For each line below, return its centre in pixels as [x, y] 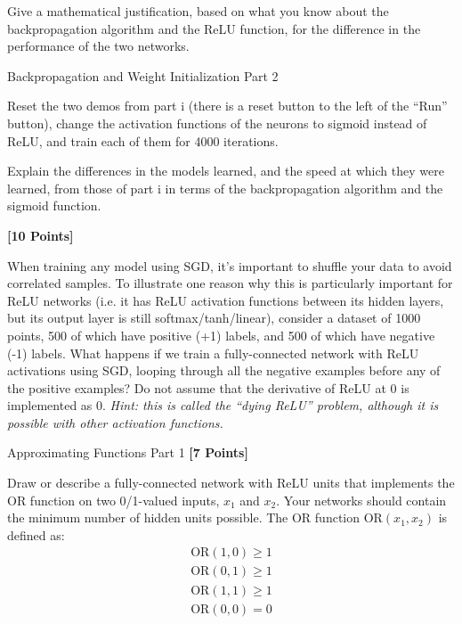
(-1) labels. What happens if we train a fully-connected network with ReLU [213, 353]
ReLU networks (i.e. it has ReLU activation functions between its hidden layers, [226, 300]
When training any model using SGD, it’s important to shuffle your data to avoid [230, 265]
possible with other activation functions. [115, 422]
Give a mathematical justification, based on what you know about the [198, 11]
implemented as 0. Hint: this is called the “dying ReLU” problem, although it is [223, 405]
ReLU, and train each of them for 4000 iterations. [143, 140]
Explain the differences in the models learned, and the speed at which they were [226, 171]
